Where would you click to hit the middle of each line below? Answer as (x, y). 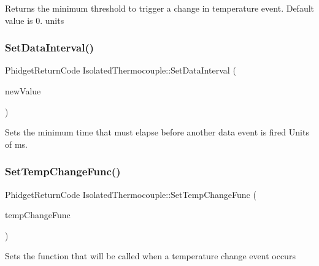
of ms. (17, 144)
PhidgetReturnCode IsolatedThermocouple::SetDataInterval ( (121, 70)
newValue (23, 91)
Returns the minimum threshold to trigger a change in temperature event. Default (159, 8)
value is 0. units (35, 20)
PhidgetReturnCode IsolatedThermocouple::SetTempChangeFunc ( (131, 194)
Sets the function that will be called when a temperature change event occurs (150, 256)
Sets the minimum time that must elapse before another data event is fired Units (157, 132)
